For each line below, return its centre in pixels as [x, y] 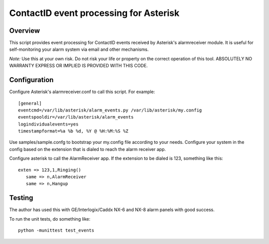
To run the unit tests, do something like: [50, 219]
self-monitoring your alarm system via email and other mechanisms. [79, 49]
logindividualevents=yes [48, 124]
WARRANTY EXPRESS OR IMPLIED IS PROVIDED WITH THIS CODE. [78, 66]
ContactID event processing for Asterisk [94, 13]
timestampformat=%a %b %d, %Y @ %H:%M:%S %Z [73, 131]
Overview [25, 31]
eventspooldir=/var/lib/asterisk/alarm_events [76, 117]
